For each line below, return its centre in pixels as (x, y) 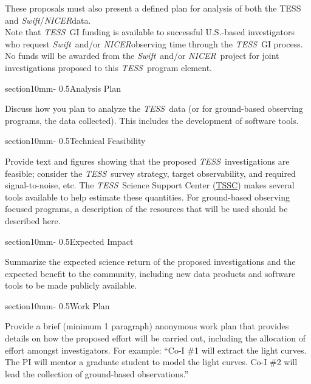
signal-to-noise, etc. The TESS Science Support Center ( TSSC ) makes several (150, 185)
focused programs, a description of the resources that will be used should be (146, 209)
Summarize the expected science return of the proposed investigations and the (150, 262)
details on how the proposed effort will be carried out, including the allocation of (155, 338)
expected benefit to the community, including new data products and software (150, 273)
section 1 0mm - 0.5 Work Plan (57, 305)
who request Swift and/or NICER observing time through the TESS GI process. (154, 43)
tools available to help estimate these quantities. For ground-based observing (147, 197)
